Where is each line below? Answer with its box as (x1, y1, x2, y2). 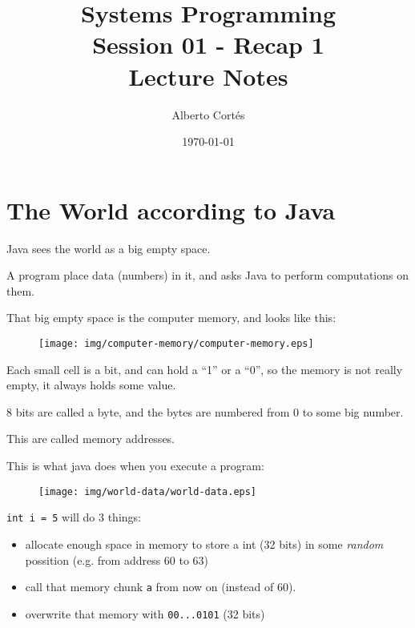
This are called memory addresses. (6, 430, 175, 447)
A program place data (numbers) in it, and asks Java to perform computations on (6, 267, 409, 284)
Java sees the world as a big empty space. (6, 240, 211, 256)
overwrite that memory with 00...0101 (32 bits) (25, 605, 265, 622)
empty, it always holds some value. (6, 376, 176, 393)
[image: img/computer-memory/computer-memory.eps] (38, 338, 314, 349)
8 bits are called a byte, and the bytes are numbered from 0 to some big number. (6, 403, 404, 420)
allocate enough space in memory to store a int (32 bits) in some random (25, 535, 384, 552)
